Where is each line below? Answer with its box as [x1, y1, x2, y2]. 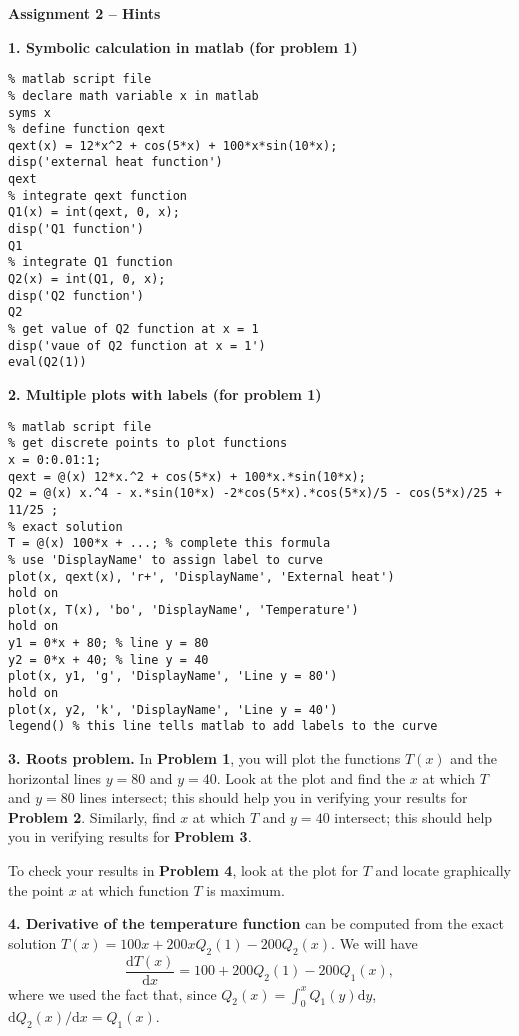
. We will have [331, 932, 418, 953]
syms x [8, 105, 51, 120]
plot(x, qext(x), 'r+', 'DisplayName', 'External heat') [8, 569, 395, 584]
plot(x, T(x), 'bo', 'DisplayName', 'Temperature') [8, 602, 359, 617]
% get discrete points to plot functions [8, 436, 288, 451]
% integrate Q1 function [8, 255, 173, 270]
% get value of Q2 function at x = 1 [8, 322, 259, 337]
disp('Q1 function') [8, 222, 145, 237]
